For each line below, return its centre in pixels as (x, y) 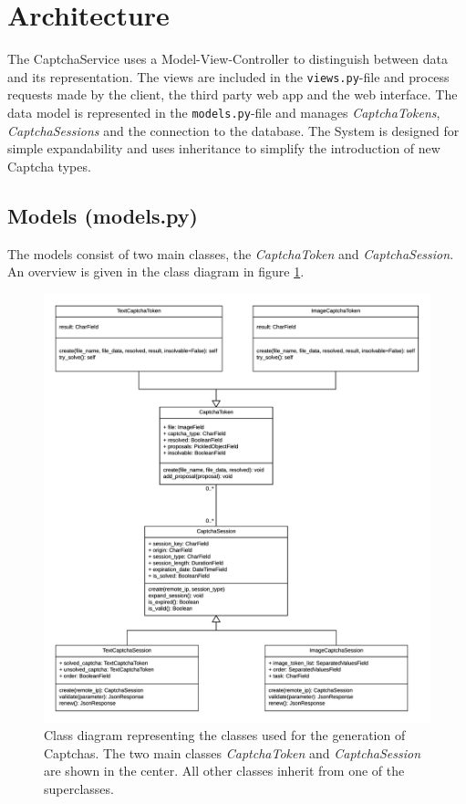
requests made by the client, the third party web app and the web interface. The (233, 94)
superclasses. (79, 789)
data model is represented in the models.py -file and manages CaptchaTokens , (224, 112)
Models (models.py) (103, 215)
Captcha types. (49, 166)
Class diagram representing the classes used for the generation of (225, 735)
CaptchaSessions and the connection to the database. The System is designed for (233, 130)
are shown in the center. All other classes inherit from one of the (224, 771)
